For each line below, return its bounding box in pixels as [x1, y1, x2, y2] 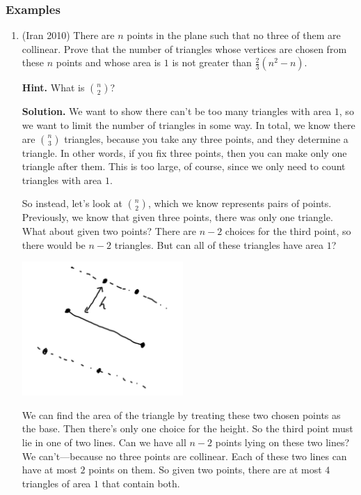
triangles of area [22, 475, 91, 490]
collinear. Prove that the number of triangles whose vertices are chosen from [22, 41, 347, 56]
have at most [22, 462, 77, 477]
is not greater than [172, 55, 252, 70]
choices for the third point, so [225, 223, 351, 238]
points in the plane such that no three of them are [127, 28, 341, 43]
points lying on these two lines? [215, 434, 350, 449]
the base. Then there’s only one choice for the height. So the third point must [22, 421, 353, 436]
